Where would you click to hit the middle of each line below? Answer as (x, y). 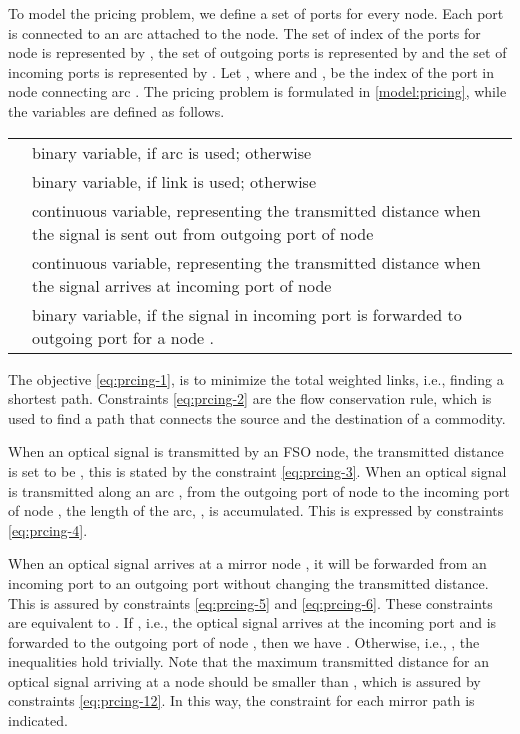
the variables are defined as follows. (116, 110)
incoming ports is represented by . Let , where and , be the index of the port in (251, 71)
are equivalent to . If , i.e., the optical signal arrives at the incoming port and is (252, 622)
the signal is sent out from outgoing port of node (203, 233)
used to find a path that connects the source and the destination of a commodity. (257, 417)
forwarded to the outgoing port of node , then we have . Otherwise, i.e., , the (244, 641)
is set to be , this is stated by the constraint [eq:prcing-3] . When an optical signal (257, 470)
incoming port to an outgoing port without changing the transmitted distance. (248, 582)
